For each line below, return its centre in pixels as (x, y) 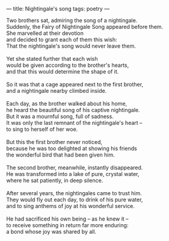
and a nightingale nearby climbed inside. (57, 91)
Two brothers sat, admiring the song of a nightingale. (72, 20)
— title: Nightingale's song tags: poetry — (58, 9)
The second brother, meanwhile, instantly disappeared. (75, 167)
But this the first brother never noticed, (54, 142)
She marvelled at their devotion (45, 33)
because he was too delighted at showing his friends (72, 148)
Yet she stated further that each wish (52, 59)
